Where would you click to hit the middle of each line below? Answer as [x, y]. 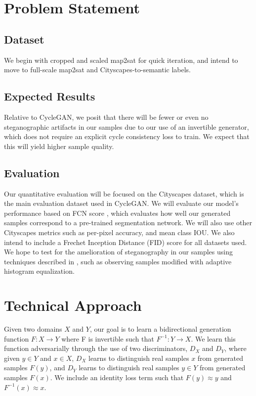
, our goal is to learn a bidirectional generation [160, 329]
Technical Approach [73, 305]
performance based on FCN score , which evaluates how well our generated [117, 213]
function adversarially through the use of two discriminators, [96, 348]
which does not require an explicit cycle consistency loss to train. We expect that [127, 136]
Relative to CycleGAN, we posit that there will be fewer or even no [106, 117]
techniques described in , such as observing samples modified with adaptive [118, 261]
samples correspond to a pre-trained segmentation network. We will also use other [128, 223]
